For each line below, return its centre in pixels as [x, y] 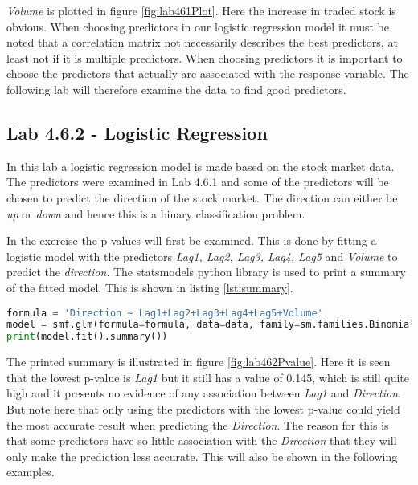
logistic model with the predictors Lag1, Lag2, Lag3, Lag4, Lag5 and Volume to [202, 256]
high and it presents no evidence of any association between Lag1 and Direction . [204, 393]
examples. [31, 472]
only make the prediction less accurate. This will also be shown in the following [202, 456]
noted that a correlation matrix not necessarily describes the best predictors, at [202, 42]
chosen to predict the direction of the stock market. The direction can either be [202, 197]
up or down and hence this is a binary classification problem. [156, 213]
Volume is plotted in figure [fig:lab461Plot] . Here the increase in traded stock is [201, 10]
